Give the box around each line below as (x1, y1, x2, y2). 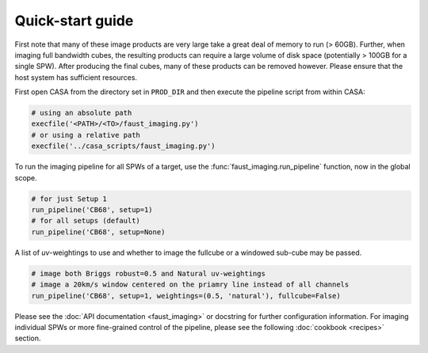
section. (14, 333, 41, 344)
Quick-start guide (14, 12, 134, 29)
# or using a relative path (31, 131, 140, 139)
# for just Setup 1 (31, 194, 107, 203)
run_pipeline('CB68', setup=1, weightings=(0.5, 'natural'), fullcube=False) (31, 291, 341, 300)
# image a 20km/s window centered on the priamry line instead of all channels (31, 280, 350, 289)
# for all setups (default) (31, 216, 140, 226)
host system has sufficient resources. (14, 72, 138, 82)
